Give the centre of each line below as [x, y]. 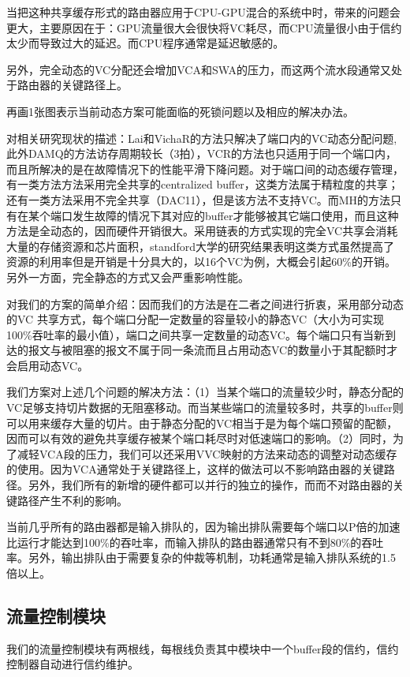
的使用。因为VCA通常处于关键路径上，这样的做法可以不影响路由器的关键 [195, 469]
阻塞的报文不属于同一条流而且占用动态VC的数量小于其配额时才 [235, 350]
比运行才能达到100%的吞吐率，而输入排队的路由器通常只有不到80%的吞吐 [195, 542]
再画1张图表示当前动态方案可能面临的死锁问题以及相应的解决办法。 [180, 111]
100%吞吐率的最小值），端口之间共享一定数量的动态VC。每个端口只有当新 [196, 334]
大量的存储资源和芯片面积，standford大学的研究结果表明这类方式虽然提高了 [201, 246]
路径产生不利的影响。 [72, 500]
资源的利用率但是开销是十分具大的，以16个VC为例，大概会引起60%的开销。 [201, 262]
